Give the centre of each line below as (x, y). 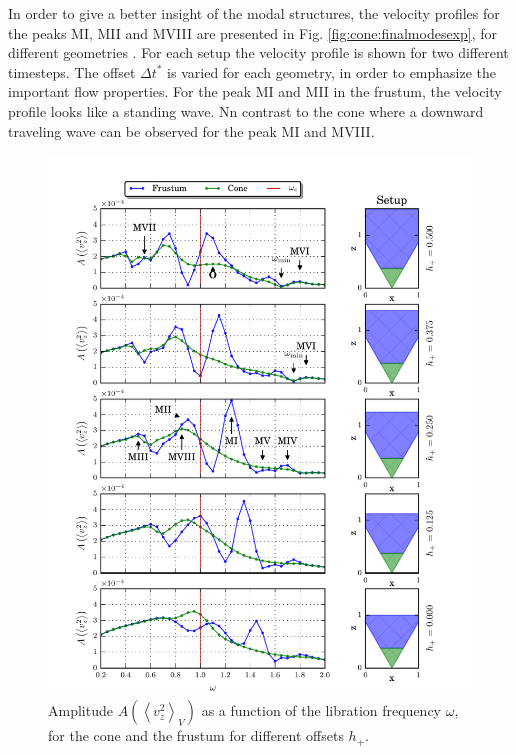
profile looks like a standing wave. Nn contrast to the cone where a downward (246, 110)
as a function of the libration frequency (321, 710)
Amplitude (80, 710)
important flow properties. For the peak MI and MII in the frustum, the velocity (255, 91)
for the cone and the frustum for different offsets (196, 735)
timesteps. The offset (72, 71)
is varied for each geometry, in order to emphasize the (332, 71)
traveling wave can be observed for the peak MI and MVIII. (191, 130)
